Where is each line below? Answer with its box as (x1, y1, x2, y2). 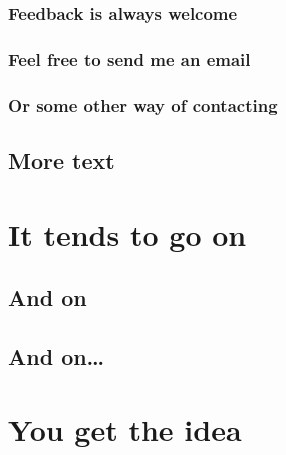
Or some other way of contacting (8, 92, 278, 117)
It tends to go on (8, 213, 247, 254)
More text (8, 144, 115, 175)
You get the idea (8, 409, 242, 450)
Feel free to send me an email (8, 46, 251, 71)
